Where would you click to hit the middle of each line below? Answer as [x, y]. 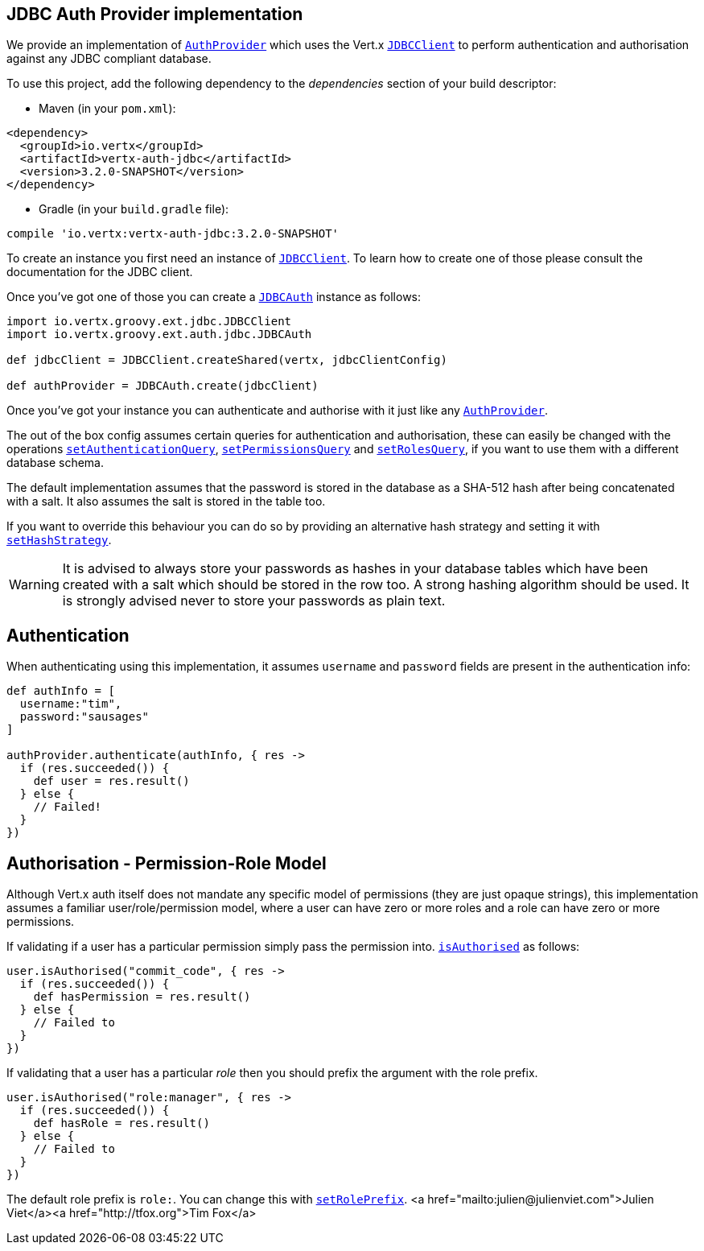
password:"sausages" [84, 717]
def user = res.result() [111, 781]
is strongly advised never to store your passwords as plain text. [254, 601]
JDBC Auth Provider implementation [155, 14]
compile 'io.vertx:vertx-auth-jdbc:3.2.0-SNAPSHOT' [173, 234]
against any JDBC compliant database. [109, 59]
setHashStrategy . [59, 540]
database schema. [55, 463]
